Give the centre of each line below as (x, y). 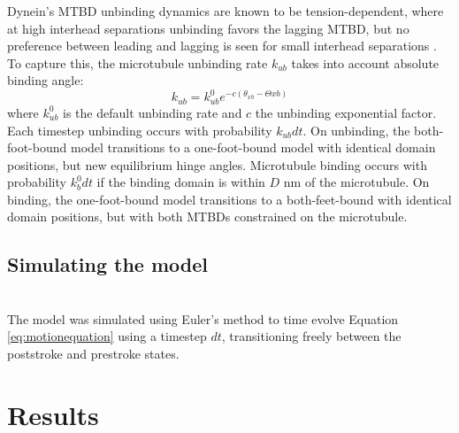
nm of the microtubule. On (356, 182)
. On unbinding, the (356, 130)
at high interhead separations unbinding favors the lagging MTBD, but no (208, 28)
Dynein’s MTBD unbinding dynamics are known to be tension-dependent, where (226, 11)
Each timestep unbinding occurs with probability (140, 130)
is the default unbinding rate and (153, 112)
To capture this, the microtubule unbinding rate (138, 62)
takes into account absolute (365, 62)
